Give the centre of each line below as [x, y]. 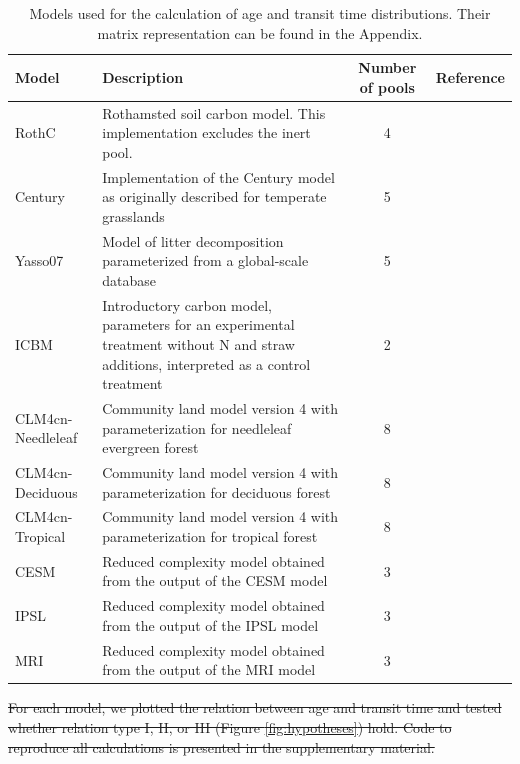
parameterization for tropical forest [210, 536]
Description [143, 76]
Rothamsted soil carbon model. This [214, 112]
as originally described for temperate [214, 196]
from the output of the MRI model [209, 669]
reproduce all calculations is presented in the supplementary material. [221, 746]
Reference [470, 76]
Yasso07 [39, 260]
